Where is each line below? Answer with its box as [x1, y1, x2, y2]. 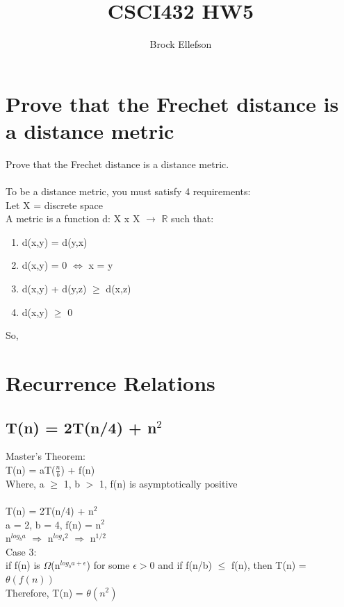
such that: [171, 211, 214, 226]
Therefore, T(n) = [6, 585, 83, 599]
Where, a [6, 476, 44, 490]
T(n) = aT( [6, 462, 56, 476]
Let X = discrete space [6, 197, 103, 212]
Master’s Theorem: [6, 449, 85, 463]
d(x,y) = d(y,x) [22, 234, 88, 249]
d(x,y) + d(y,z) [22, 281, 87, 295]
